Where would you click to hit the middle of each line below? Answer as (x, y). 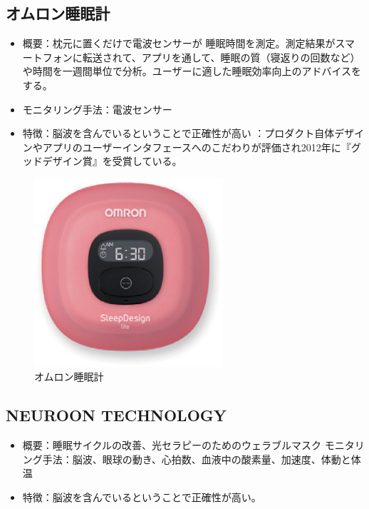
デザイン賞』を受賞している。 (112, 161)
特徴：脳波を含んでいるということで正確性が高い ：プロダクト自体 (178, 133)
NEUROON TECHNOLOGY (116, 415)
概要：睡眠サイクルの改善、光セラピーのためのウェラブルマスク (172, 444)
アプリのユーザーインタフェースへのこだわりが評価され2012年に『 (197, 147)
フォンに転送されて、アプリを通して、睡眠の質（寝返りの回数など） (201, 57)
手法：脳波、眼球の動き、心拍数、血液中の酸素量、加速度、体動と (197, 459)
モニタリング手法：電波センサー (97, 109)
